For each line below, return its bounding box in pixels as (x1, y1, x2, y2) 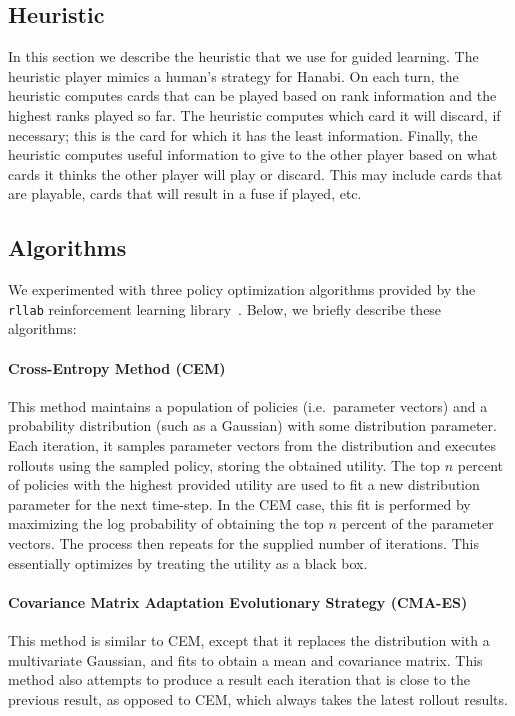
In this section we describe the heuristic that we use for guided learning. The (8, 46, 479, 67)
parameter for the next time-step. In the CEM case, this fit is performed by (8, 493, 471, 514)
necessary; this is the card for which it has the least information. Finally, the (8, 124, 478, 145)
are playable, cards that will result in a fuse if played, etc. (8, 183, 362, 204)
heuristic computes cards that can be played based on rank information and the (8, 85, 497, 106)
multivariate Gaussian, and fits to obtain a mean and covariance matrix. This (8, 649, 483, 670)
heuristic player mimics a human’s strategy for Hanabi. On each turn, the (8, 65, 459, 86)
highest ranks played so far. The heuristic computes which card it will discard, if (8, 104, 501, 125)
